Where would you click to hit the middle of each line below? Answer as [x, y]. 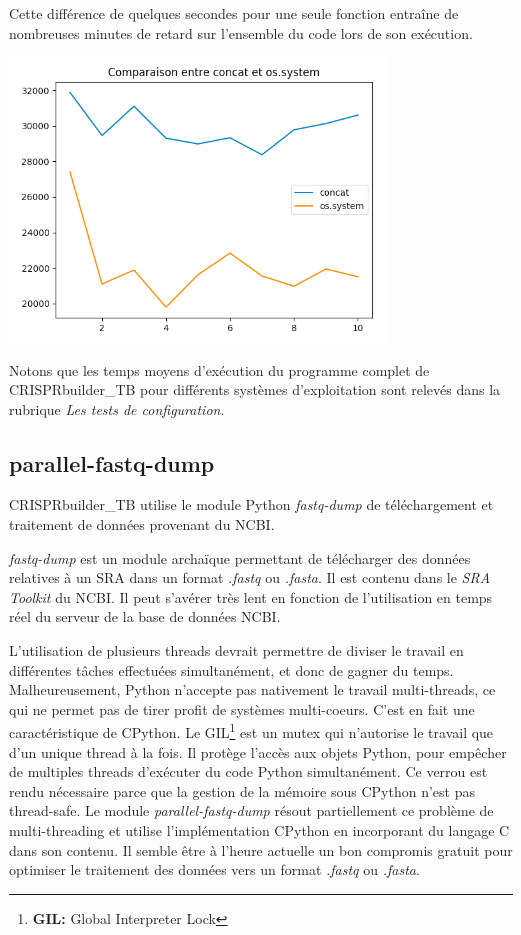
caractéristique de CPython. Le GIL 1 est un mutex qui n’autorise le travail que [251, 731]
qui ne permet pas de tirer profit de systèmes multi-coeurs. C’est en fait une [242, 708]
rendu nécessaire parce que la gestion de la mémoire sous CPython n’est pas [242, 790]
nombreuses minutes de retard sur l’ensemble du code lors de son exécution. [241, 32]
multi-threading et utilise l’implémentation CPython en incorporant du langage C [259, 830]
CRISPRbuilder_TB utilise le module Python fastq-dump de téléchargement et [251, 504]
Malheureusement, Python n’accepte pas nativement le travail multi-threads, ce [252, 689]
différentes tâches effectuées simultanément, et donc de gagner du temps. [231, 669]
